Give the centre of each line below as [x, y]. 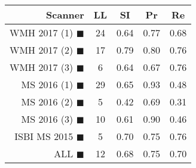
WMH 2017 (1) [42, 32]
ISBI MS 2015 [44, 136]
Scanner [65, 15]
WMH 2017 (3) [42, 67]
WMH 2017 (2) [42, 50]
